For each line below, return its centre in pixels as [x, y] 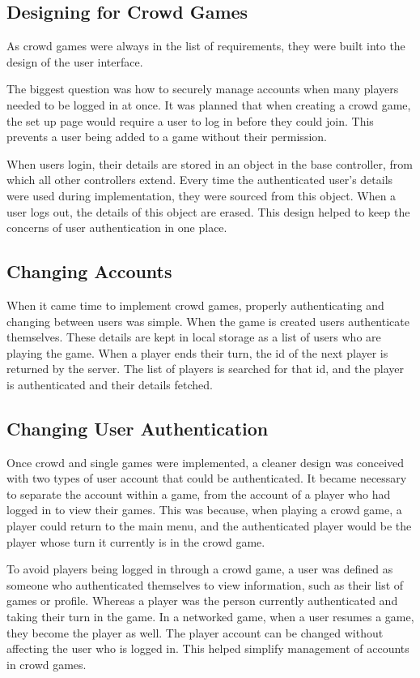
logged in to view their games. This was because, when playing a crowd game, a [204, 510]
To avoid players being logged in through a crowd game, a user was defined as [200, 569]
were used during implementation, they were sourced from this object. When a [202, 195]
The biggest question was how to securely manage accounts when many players [203, 89]
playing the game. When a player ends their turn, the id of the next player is [197, 352]
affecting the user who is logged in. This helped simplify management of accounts [208, 648]
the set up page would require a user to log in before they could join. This [190, 120]
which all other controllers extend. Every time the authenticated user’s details [200, 180]
